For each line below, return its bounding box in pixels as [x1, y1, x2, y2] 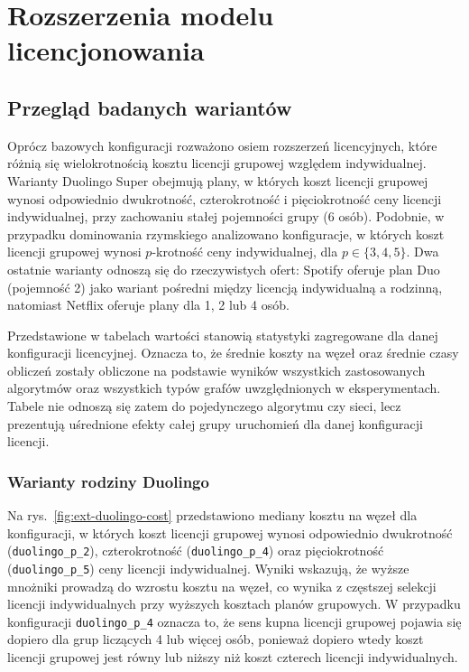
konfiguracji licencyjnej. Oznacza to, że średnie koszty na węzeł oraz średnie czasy [7, 343, 459, 362]
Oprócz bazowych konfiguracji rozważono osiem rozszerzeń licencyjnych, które [7, 135, 437, 154]
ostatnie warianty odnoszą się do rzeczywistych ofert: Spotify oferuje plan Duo [7, 259, 440, 278]
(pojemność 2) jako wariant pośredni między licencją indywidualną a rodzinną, [7, 277, 443, 296]
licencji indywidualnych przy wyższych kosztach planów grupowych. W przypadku [7, 594, 461, 613]
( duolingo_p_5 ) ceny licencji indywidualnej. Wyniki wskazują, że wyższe [7, 558, 409, 577]
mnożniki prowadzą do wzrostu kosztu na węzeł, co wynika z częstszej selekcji [7, 576, 437, 595]
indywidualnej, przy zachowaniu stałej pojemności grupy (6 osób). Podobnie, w [7, 207, 445, 226]
